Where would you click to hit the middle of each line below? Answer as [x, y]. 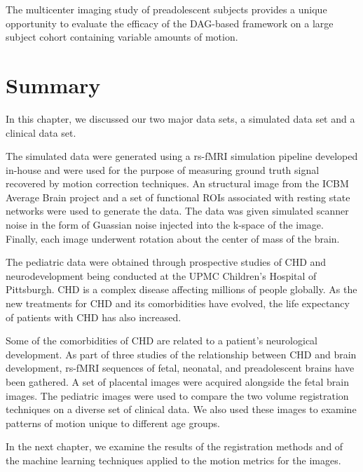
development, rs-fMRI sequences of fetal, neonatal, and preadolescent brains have [180, 368]
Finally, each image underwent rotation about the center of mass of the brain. [173, 238]
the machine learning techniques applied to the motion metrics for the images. [173, 460]
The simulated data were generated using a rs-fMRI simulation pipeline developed [182, 156]
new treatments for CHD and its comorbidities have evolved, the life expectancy [178, 303]
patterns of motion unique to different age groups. [113, 423]
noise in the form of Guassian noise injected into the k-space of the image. [165, 225]
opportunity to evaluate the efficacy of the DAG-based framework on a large [170, 23]
